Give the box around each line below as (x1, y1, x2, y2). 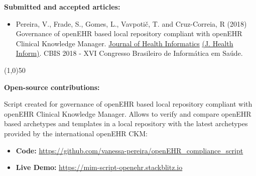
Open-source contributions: (4, 81, 100, 92)
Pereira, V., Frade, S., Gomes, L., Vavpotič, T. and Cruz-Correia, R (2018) (16, 18, 247, 29)
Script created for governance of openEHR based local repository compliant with (4, 99, 252, 109)
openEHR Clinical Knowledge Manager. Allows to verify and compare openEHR (4, 108, 251, 119)
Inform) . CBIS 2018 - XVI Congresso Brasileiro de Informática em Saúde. (16, 48, 243, 58)
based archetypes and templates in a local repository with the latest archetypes (4, 118, 248, 129)
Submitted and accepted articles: (4, 2, 120, 12)
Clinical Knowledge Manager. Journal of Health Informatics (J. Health (16, 38, 233, 48)
